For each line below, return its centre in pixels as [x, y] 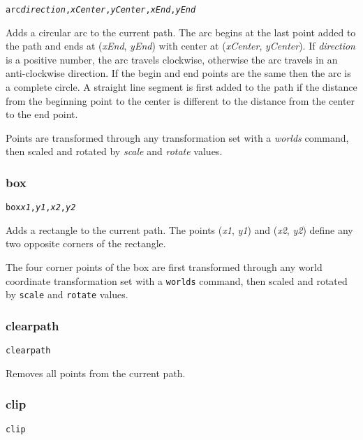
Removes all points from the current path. [96, 373]
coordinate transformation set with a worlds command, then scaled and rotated [177, 280]
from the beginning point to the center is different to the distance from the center [180, 100]
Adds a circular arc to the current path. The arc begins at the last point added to [181, 32]
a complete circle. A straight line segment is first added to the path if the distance [181, 87]
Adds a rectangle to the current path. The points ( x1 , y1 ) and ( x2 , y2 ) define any [179, 229]
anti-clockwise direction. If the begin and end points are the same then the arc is [178, 73]
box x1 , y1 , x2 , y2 [41, 208]
